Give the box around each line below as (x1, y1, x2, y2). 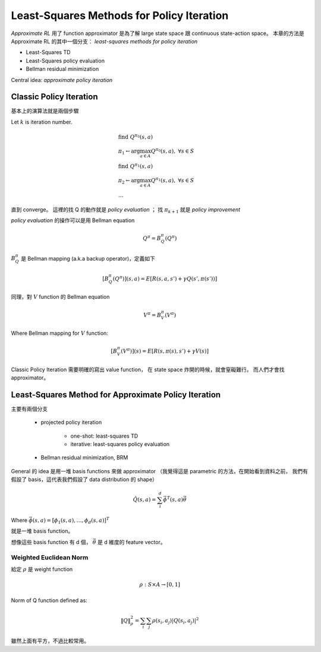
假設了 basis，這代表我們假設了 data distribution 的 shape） (11, 476, 158, 483)
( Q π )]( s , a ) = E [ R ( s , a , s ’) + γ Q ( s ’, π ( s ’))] (112, 274, 218, 282)
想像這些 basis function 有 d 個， (11, 538, 92, 546)
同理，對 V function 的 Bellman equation (11, 293, 110, 300)
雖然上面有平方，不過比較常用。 (11, 637, 89, 644)
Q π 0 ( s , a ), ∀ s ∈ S (150, 147, 194, 154)
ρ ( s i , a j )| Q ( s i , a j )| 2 (152, 616, 199, 625)
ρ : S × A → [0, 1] (139, 581, 181, 588)
